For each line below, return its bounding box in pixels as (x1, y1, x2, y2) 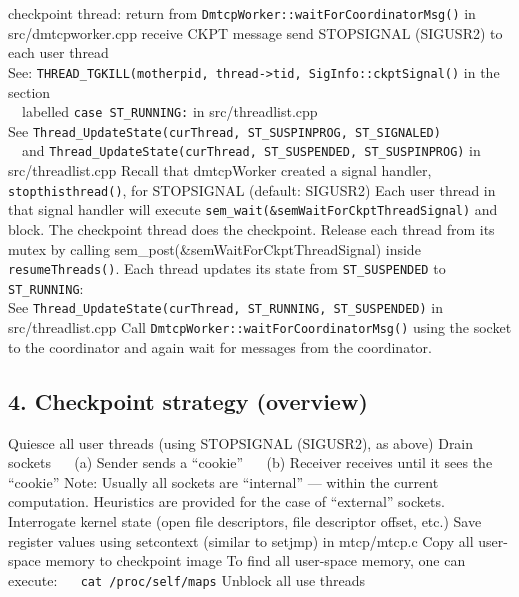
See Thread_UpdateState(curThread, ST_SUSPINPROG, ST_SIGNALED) (8, 120, 441, 141)
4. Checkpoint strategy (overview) (8, 385, 368, 416)
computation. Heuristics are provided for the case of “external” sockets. (8, 491, 445, 512)
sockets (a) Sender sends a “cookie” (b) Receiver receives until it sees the (8, 452, 493, 473)
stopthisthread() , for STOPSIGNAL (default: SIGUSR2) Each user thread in (8, 179, 496, 200)
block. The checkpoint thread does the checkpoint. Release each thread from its (8, 218, 495, 239)
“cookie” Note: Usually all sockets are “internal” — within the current (8, 471, 439, 492)
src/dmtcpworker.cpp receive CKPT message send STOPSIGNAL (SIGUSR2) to (8, 22, 503, 43)
